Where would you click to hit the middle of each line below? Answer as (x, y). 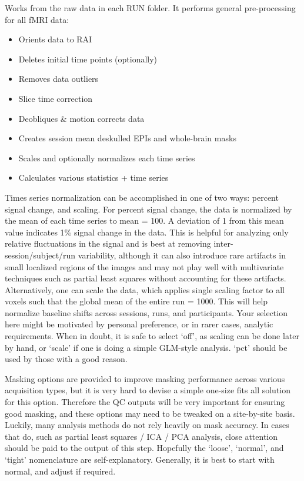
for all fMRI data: (37, 19)
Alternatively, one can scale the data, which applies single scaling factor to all (145, 289)
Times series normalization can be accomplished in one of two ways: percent (142, 197)
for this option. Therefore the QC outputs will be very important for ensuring (145, 402)
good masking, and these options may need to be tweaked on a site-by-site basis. (150, 413)
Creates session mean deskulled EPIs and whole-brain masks (127, 138)
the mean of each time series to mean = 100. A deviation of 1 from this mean (144, 220)
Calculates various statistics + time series (93, 178)
